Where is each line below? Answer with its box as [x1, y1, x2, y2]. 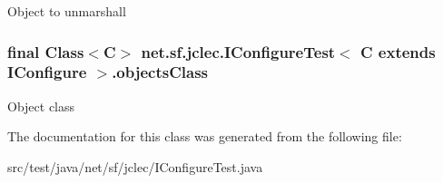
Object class [7, 96, 75, 115]
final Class [7, 40, 84, 63]
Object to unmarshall [7, 2, 126, 20]
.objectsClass [112, 61, 209, 83]
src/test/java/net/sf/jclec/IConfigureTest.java [7, 157, 263, 176]
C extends [360, 40, 436, 63]
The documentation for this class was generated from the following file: [7, 127, 402, 146]
